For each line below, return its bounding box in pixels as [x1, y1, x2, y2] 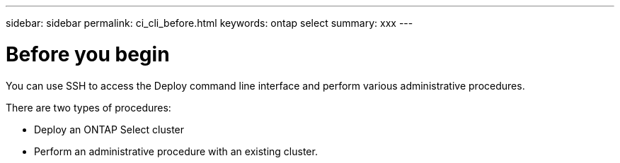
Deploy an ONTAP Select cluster [34, 123, 185, 135]
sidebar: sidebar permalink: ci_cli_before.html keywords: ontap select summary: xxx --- [6, 17, 413, 29]
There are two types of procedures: [6, 101, 171, 114]
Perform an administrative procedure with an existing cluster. [34, 145, 318, 157]
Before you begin [6, 42, 170, 66]
